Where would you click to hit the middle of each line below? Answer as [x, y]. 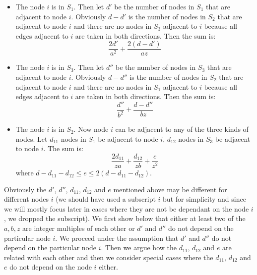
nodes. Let [32, 138]
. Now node [91, 129]
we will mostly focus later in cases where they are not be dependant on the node [127, 208]
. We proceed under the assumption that [117, 238]
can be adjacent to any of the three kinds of [182, 129]
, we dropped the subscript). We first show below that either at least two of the [125, 218]
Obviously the [25, 189]
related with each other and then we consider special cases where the [109, 257]
